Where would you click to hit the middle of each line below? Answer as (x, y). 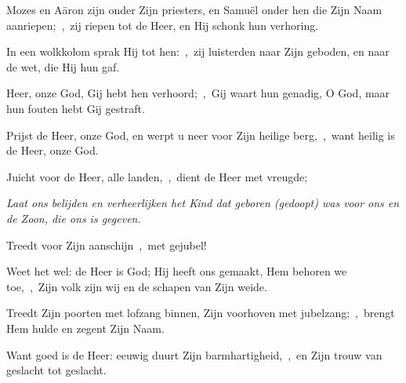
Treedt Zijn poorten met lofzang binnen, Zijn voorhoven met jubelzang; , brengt (201, 313)
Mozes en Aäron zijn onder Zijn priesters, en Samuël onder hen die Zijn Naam (194, 9)
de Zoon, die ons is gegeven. (74, 218)
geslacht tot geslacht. (56, 370)
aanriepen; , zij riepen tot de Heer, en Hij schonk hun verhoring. (163, 25)
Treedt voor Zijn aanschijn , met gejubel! (107, 244)
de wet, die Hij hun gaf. (63, 66)
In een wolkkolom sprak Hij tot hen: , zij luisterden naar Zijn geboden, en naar (198, 51)
